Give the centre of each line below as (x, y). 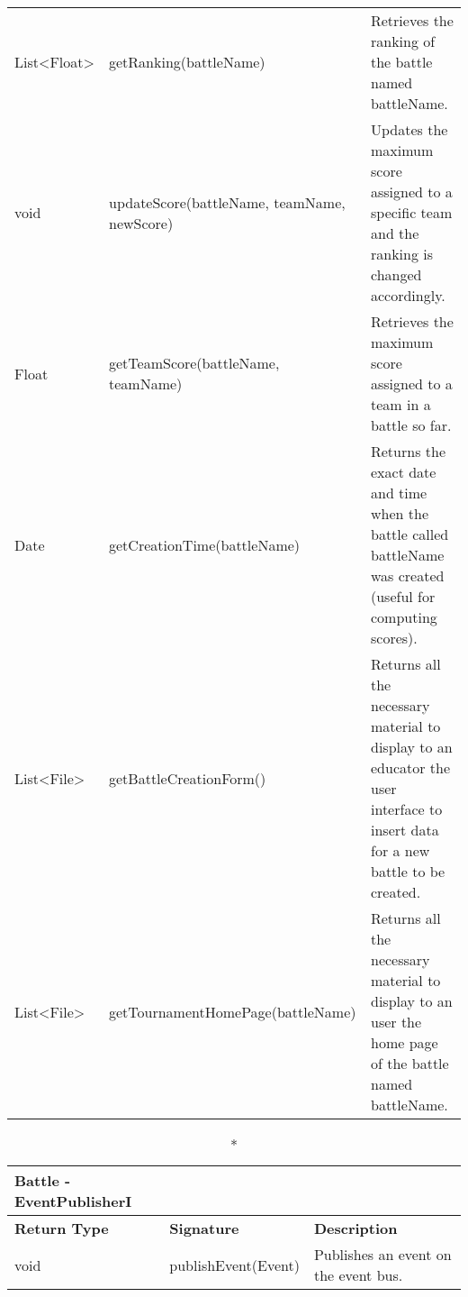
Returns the (408, 451)
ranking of (403, 41)
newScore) (141, 223)
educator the (410, 767)
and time (399, 493)
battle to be (408, 871)
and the (395, 233)
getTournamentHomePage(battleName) (233, 1011)
